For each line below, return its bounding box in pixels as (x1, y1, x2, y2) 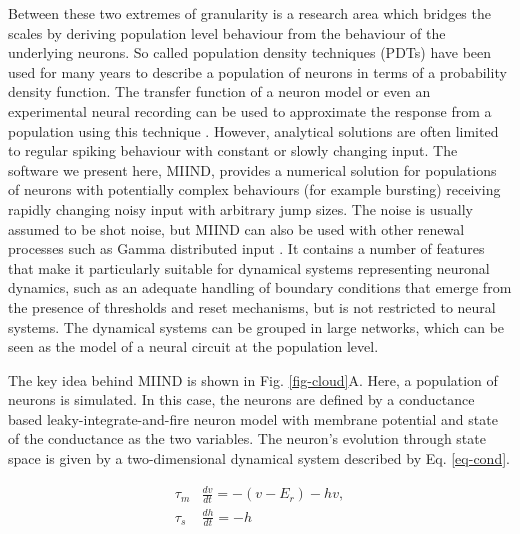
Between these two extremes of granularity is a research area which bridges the (8, 3, 491, 23)
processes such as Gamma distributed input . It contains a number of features (8, 238, 485, 259)
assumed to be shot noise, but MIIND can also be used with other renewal (8, 218, 465, 239)
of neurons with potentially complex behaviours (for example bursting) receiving (8, 179, 501, 200)
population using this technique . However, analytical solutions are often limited (8, 120, 499, 141)
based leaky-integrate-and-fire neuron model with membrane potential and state (8, 408, 498, 429)
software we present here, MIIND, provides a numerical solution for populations (8, 159, 497, 180)
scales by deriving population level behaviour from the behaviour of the (8, 22, 446, 43)
